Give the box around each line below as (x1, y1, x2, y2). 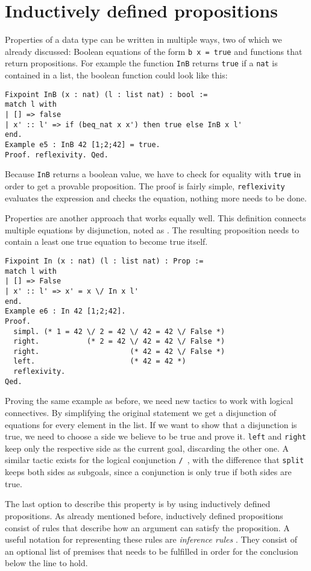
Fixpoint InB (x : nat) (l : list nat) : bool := (5, 90, 208, 99)
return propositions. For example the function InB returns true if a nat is (5, 57, 278, 69)
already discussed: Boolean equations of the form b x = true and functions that (5, 45, 303, 57)
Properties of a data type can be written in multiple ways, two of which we (5, 33, 282, 46)
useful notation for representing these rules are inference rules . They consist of (5, 533, 297, 546)
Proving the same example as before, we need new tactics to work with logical (5, 394, 294, 407)
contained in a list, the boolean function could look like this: (5, 69, 228, 81)
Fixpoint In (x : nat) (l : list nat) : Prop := (5, 256, 204, 265)
